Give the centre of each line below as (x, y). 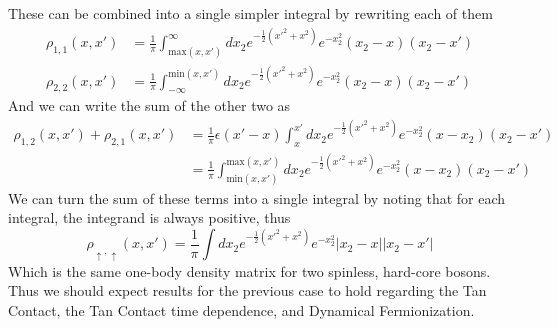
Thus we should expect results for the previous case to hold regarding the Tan (247, 290)
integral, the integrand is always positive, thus (149, 217)
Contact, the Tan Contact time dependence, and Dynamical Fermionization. (241, 309)
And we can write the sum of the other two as (149, 105)
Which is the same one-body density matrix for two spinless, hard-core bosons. (249, 270)
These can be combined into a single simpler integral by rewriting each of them (250, 13)
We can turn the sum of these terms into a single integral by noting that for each (257, 197)
